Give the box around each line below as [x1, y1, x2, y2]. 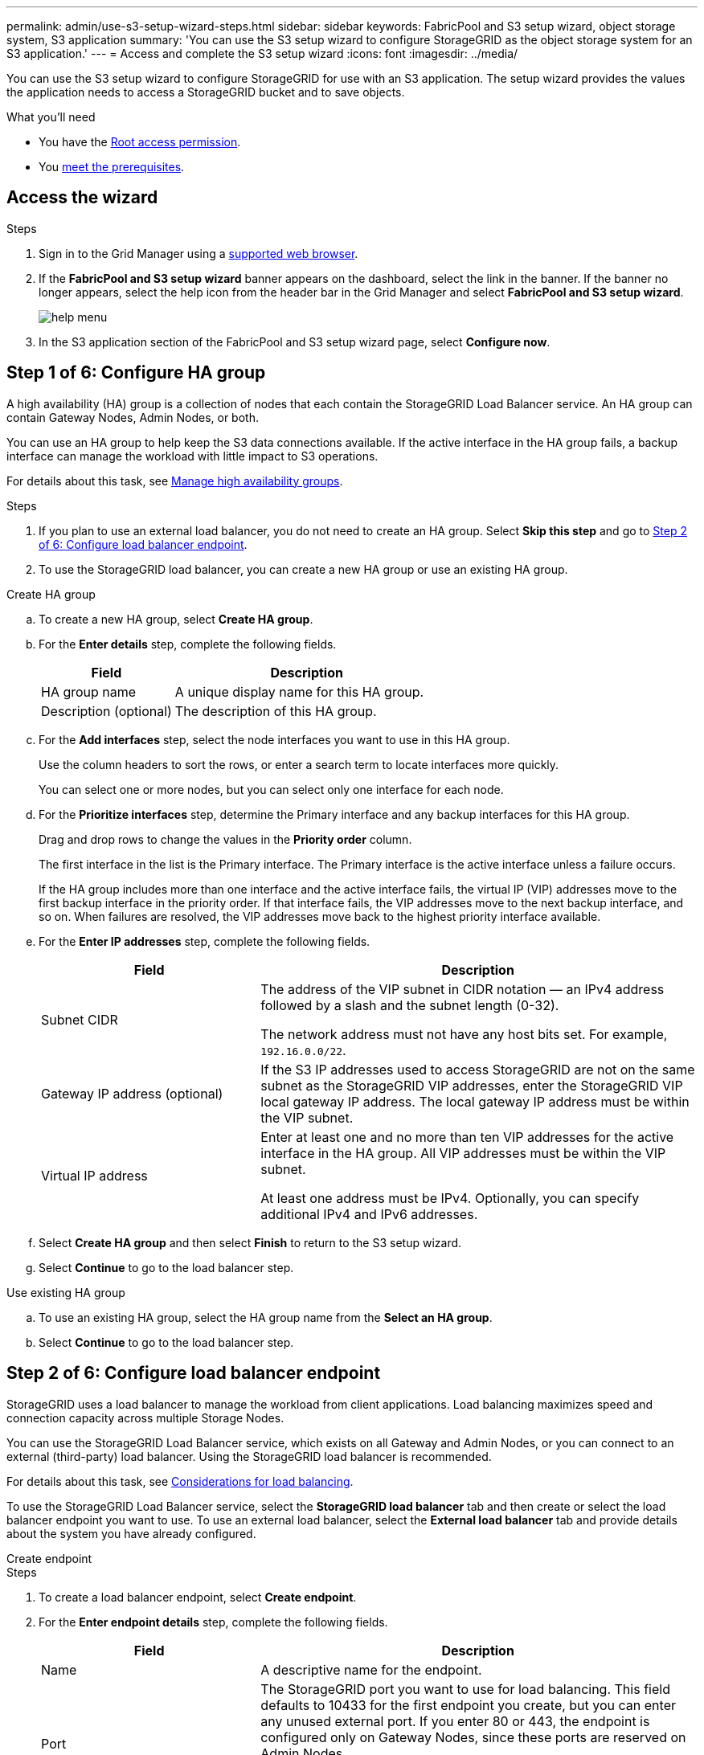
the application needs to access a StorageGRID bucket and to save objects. [6, 85, 405, 99]
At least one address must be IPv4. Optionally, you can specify [260, 1189, 640, 1206]
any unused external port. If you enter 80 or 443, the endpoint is [260, 1712, 650, 1729]
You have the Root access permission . [39, 135, 241, 149]
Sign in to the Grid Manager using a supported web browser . [39, 246, 358, 260]
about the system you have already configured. [6, 1526, 256, 1540]
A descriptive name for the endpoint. [260, 1661, 482, 1678]
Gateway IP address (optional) [41, 1085, 223, 1102]
